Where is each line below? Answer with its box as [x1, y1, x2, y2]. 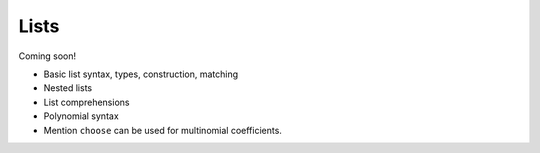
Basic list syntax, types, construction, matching [43, 68, 239, 80]
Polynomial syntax [43, 110, 119, 122]
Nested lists [43, 82, 93, 94]
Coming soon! [18, 50, 77, 62]
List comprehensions [43, 96, 130, 108]
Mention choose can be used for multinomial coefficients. [43, 124, 282, 136]
